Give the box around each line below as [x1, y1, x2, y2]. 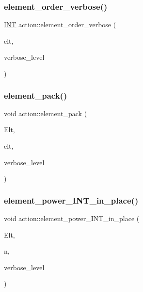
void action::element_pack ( [4, 108, 87, 118]
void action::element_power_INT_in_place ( [4, 213, 140, 223]
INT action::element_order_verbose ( [4, 19, 116, 30]
